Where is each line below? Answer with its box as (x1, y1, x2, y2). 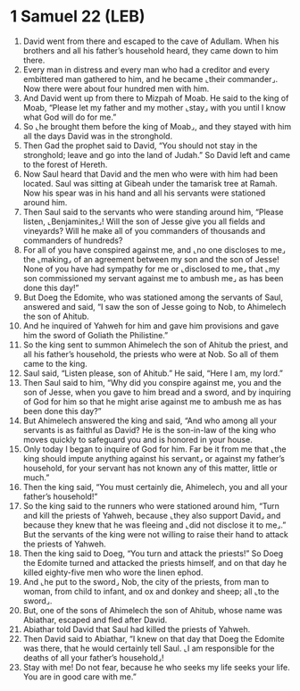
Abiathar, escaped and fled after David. (22, 614, 168, 625)
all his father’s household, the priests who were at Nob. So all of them (22, 348, 279, 359)
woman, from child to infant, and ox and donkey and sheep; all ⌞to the (22, 586, 279, 596)
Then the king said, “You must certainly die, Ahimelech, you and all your (22, 481, 288, 492)
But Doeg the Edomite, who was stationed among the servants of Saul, (22, 292, 284, 303)
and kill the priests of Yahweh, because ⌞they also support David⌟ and (22, 510, 281, 520)
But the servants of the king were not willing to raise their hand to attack (22, 529, 289, 539)
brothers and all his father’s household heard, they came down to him (22, 45, 279, 55)
